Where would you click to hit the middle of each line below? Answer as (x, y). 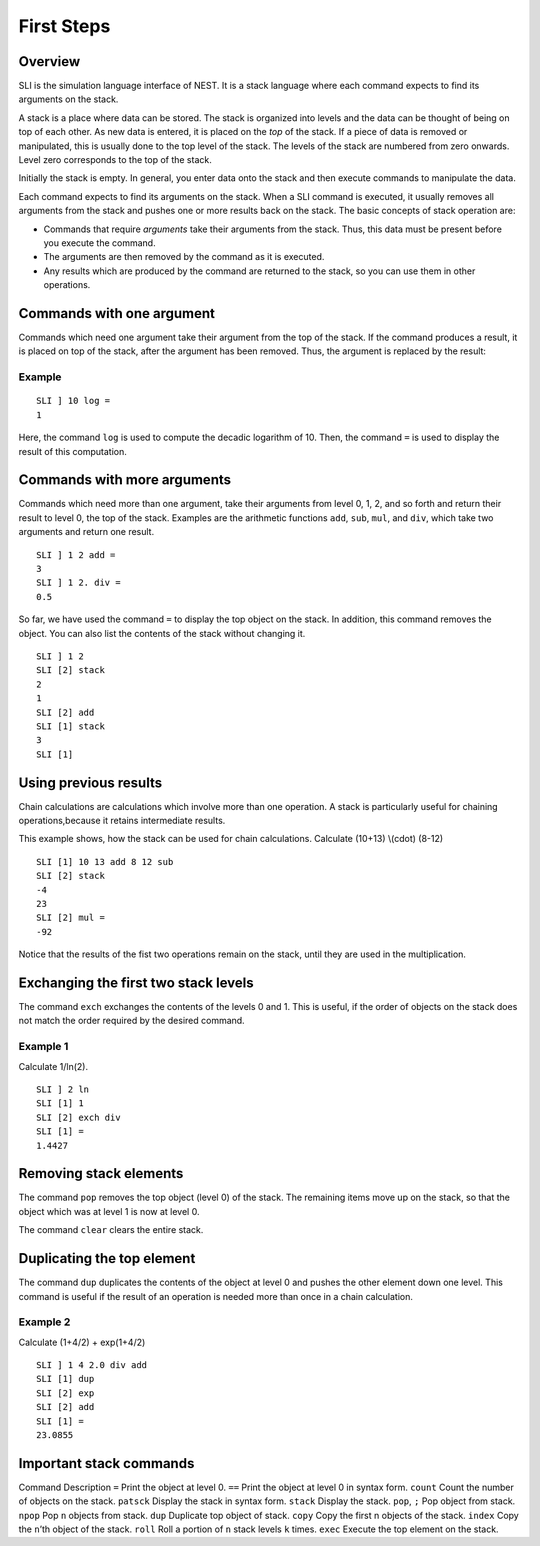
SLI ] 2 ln (63, 1089)
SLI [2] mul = (70, 918)
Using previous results (90, 782)
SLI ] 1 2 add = (76, 554)
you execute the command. (99, 242)
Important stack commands (106, 1463)
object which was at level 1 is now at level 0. (109, 1211)
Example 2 (44, 1322)
